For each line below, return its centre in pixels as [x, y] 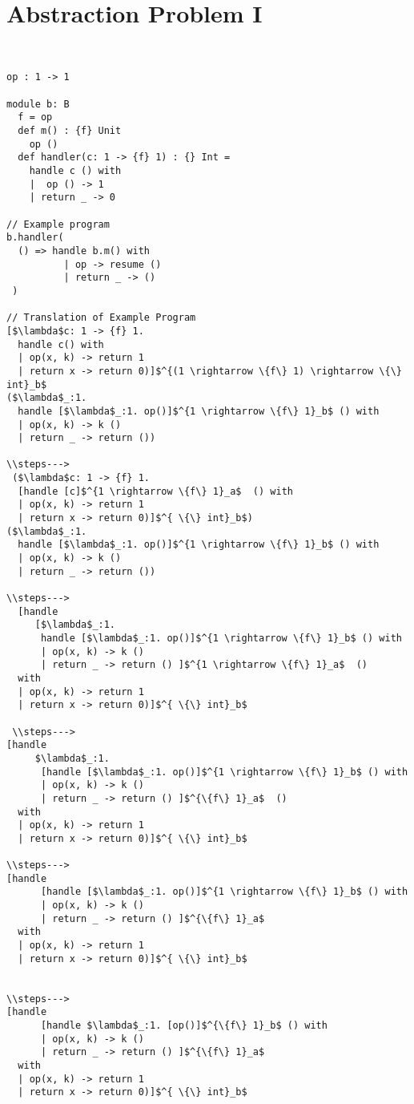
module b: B [38, 104]
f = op [35, 117]
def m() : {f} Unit [70, 131]
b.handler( [35, 238]
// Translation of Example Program [101, 318]
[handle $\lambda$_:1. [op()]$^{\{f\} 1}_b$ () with [184, 1026]
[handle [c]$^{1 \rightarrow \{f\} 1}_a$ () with [155, 491]
